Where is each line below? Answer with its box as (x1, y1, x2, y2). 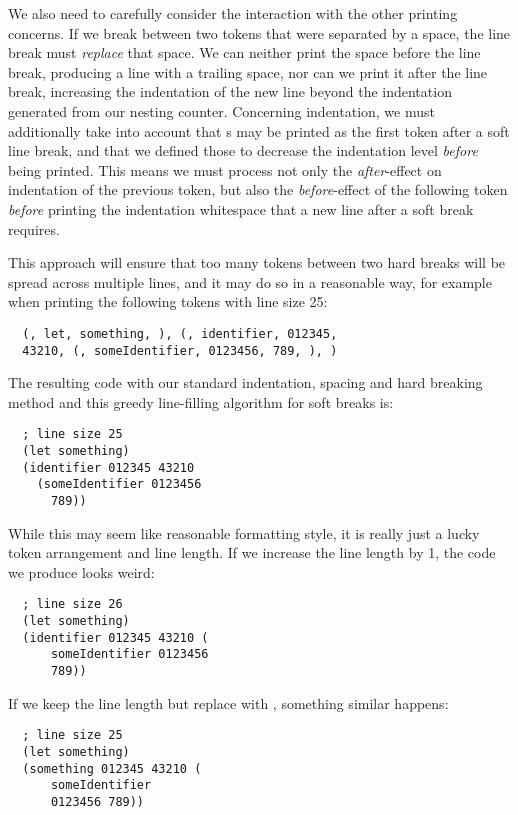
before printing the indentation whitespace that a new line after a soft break (8, 198, 474, 219)
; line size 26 (22, 597, 123, 612)
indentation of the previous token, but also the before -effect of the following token (8, 179, 508, 200)
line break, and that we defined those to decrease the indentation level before (8, 140, 478, 161)
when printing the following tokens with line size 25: (8, 291, 328, 312)
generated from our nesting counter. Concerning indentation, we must (8, 100, 435, 121)
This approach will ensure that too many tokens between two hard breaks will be (8, 252, 506, 273)
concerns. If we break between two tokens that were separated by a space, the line (8, 22, 511, 43)
